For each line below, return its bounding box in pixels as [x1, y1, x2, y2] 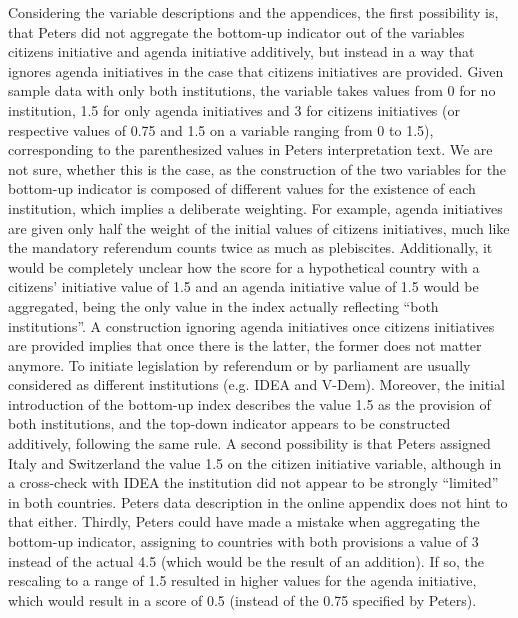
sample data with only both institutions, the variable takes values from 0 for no [8, 80, 496, 101]
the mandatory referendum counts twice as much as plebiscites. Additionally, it [8, 237, 493, 258]
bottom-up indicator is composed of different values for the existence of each [8, 178, 476, 199]
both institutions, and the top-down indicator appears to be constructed [8, 413, 451, 434]
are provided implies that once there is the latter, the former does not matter [8, 335, 482, 356]
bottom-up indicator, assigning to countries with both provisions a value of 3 [8, 531, 479, 552]
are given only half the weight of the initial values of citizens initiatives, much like [8, 217, 510, 238]
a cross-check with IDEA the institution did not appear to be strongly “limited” [8, 472, 499, 493]
